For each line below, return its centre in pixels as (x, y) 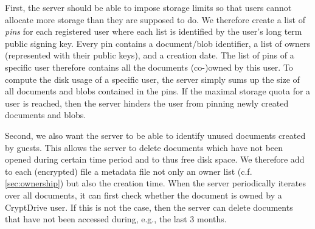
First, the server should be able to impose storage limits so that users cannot (148, 7)
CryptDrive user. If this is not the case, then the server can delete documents (149, 207)
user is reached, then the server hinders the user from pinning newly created (147, 103)
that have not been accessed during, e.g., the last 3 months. (116, 219)
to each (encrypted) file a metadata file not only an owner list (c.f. (129, 171)
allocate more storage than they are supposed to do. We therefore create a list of (155, 19)
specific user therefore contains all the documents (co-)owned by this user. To (149, 67)
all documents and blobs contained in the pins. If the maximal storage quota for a (158, 91)
